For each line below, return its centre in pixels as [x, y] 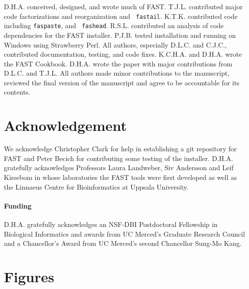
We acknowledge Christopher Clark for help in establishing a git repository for [120, 149]
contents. [17, 92]
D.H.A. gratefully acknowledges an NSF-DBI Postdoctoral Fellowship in [111, 224]
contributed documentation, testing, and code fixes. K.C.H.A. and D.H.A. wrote [123, 54]
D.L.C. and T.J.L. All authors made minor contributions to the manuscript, [117, 73]
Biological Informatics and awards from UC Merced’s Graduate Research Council [124, 233]
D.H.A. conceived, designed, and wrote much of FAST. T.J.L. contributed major [123, 6]
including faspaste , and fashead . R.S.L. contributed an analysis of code [114, 25]
